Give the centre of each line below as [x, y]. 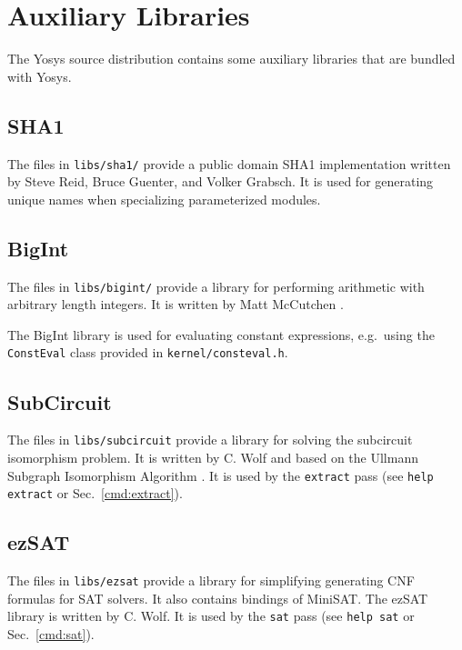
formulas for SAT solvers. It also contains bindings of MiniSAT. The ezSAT [218, 598]
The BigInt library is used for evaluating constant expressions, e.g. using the [221, 334]
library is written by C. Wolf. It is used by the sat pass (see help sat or [211, 616]
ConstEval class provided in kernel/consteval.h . [148, 352]
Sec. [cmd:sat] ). [51, 634]
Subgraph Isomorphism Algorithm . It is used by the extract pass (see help [221, 475]
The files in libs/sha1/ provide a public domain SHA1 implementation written [229, 163]
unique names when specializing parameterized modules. [164, 199]
